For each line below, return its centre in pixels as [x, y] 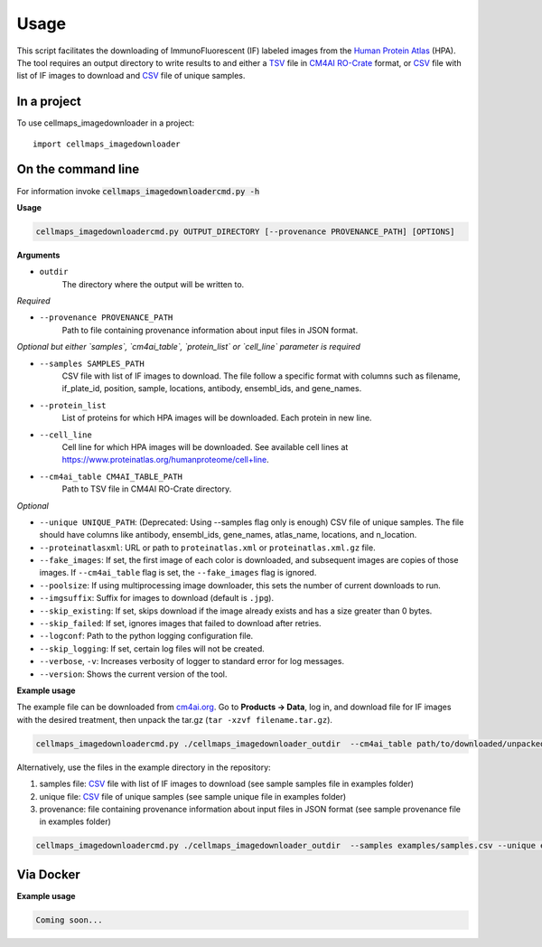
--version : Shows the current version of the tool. [133, 674]
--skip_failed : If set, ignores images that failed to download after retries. [180, 624]
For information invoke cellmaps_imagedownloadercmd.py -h [138, 191]
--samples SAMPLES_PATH [92, 363]
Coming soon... [69, 920]
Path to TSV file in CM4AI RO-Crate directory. [147, 489]
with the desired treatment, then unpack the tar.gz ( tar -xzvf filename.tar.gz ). [175, 719]
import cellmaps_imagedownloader [107, 144]
